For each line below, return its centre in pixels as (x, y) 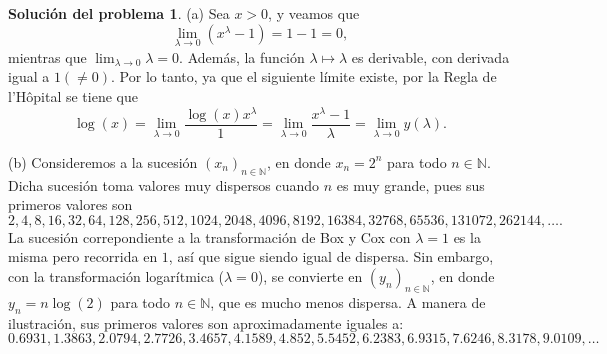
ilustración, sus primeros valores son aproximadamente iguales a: (206, 322)
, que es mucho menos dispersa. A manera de (348, 301)
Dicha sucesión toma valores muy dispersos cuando (164, 184)
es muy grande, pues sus (410, 184)
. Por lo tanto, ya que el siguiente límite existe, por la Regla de (304, 76)
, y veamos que (314, 13)
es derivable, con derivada (430, 56)
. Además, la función (242, 56)
